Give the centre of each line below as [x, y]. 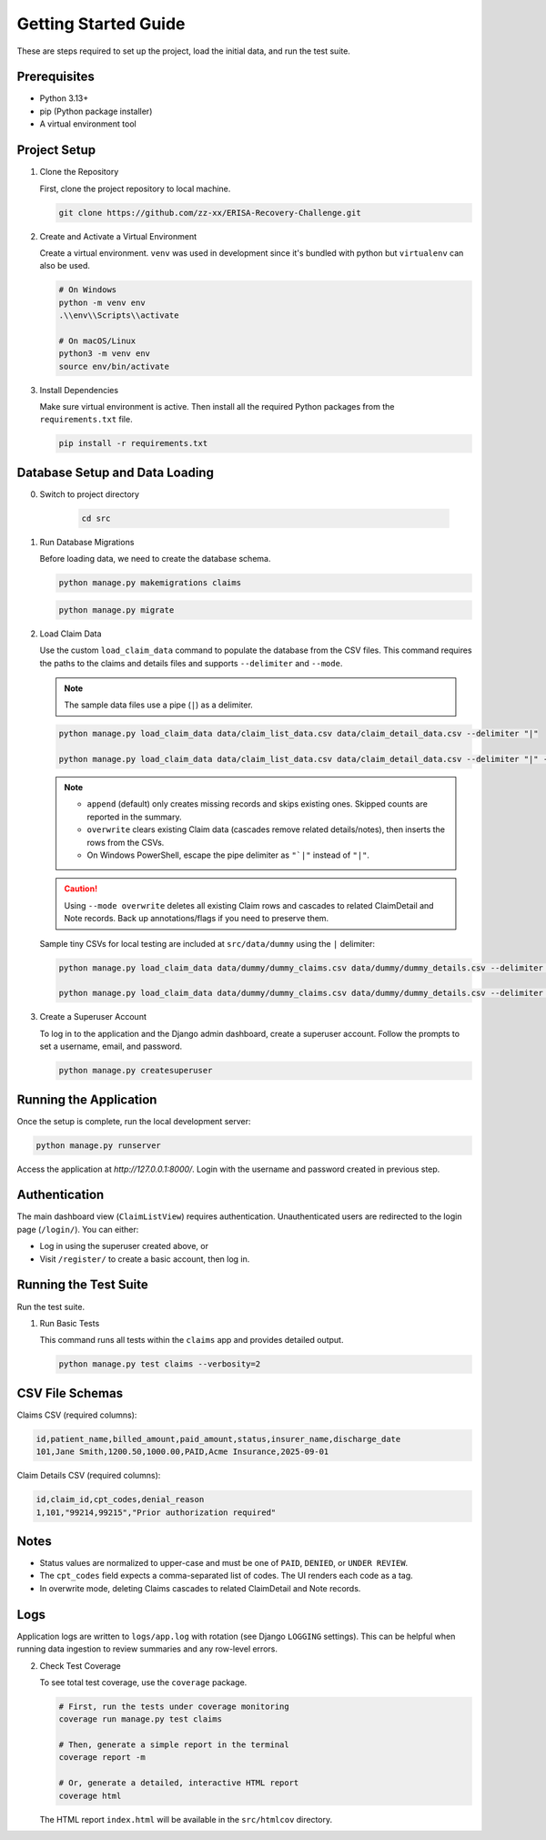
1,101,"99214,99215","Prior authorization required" [156, 1512]
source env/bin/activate [114, 366]
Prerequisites [56, 77]
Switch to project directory [90, 494]
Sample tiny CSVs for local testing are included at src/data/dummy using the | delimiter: [207, 943]
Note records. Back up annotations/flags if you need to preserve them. [197, 919]
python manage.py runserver [98, 1145]
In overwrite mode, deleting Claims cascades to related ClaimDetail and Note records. [200, 1588]
